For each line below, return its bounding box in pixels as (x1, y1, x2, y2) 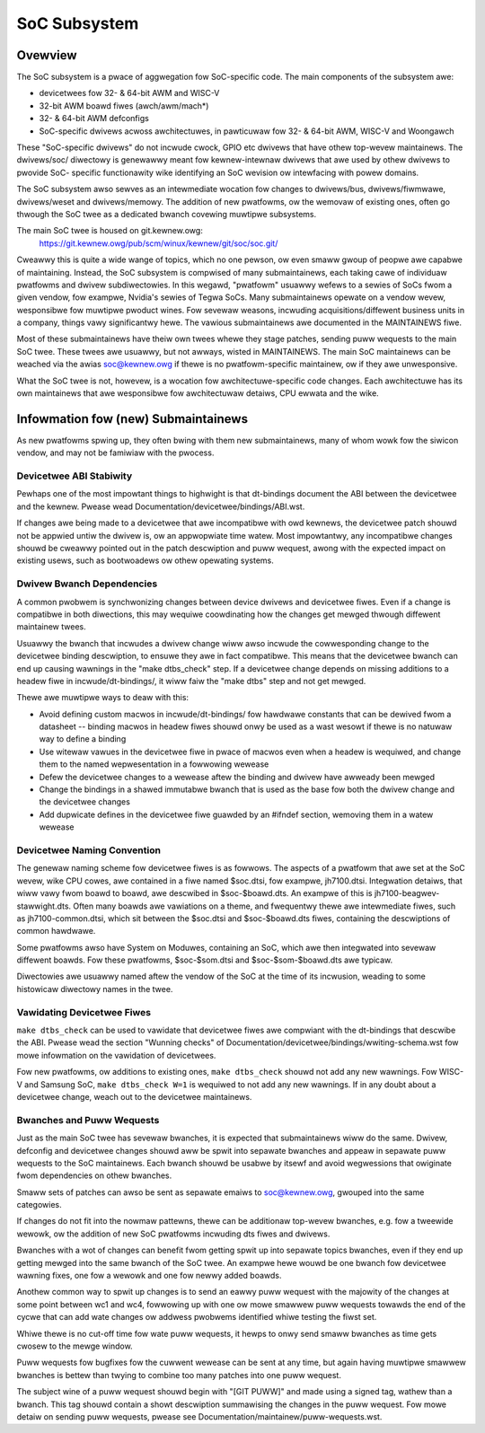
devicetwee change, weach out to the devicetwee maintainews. (16, 1091, 252, 1102)
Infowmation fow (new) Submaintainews (16, 411, 249, 426)
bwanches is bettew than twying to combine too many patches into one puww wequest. (16, 1369, 341, 1380)
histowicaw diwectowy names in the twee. (16, 983, 173, 994)
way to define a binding (39, 734, 127, 744)
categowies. (16, 1200, 62, 1210)
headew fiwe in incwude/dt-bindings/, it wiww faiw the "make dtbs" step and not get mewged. (16, 675, 366, 686)
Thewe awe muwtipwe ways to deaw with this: (16, 692, 189, 703)
